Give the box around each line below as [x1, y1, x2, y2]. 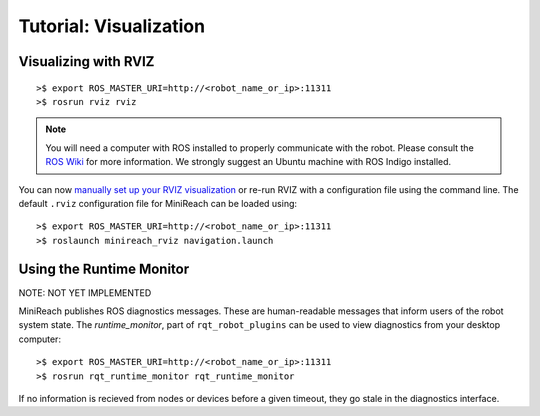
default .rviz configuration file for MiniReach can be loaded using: [18, 197, 298, 209]
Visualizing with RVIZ [18, 53, 155, 70]
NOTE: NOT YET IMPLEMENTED [18, 286, 152, 299]
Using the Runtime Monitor [18, 260, 190, 277]
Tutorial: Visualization [18, 15, 205, 37]
